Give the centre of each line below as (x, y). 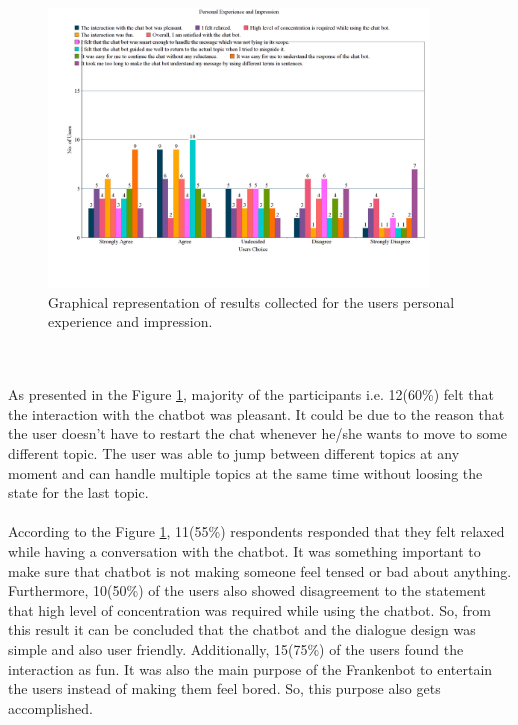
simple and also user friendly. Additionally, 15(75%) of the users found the (236, 648)
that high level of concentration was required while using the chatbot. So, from (249, 609)
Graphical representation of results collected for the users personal (251, 301)
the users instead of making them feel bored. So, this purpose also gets (224, 688)
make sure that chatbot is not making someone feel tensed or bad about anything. (260, 570)
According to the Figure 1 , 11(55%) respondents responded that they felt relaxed (256, 531)
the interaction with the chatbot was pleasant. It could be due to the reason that (256, 413)
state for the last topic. (78, 492)
